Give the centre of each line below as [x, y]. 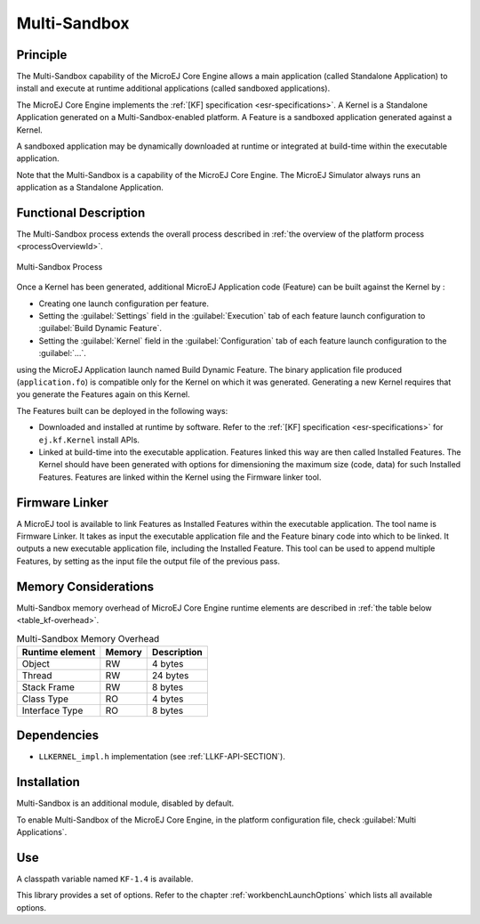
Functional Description [81, 213]
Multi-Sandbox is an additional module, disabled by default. [125, 803]
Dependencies [58, 736]
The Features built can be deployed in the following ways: [122, 410]
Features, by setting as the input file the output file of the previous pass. [148, 561]
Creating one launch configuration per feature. [124, 304]
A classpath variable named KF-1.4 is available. [105, 879]
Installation [48, 782]
